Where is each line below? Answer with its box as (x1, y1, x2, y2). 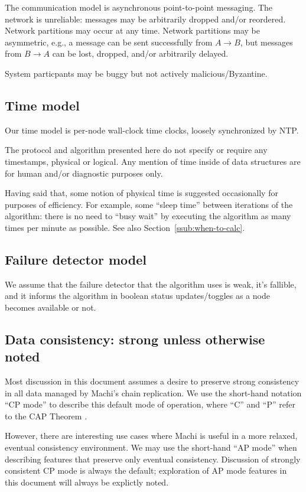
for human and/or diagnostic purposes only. (5, 167, 163, 179)
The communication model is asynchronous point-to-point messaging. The (5, 1, 273, 13)
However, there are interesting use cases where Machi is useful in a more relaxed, (5, 429, 298, 442)
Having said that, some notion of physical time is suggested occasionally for (5, 187, 278, 199)
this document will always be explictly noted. (5, 475, 169, 488)
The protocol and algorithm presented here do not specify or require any (5, 144, 268, 156)
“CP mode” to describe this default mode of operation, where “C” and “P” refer (5, 398, 295, 410)
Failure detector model (5, 250, 147, 268)
